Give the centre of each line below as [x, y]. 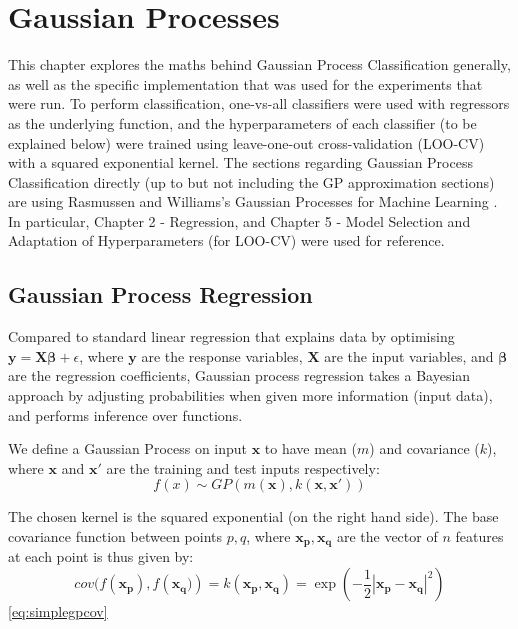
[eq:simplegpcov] [58, 611]
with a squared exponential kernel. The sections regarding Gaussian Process [240, 162]
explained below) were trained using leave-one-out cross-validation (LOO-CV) [246, 142]
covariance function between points [115, 536]
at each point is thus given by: [101, 556]
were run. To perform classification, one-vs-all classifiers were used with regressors [259, 103]
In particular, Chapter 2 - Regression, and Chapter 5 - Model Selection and [239, 220]
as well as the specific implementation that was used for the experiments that [245, 83]
